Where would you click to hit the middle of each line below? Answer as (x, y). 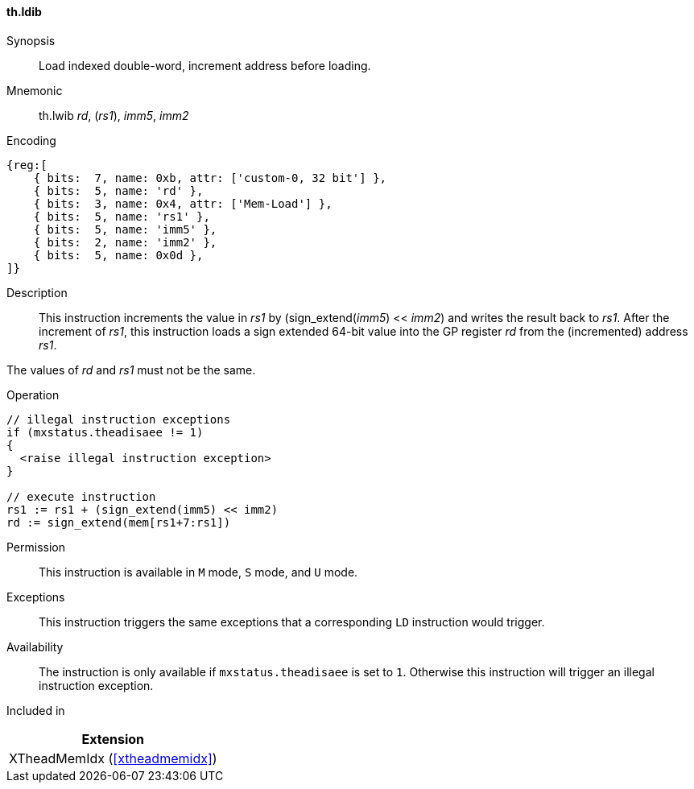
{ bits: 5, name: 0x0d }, (118, 255)
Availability (35, 646)
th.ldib (24, 12)
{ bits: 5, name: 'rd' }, (118, 190)
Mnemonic (35, 90)
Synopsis (31, 40)
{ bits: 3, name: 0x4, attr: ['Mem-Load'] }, (183, 203)
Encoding (31, 140)
